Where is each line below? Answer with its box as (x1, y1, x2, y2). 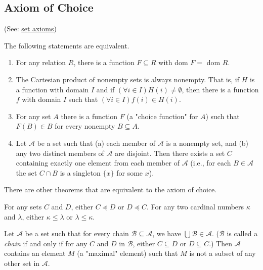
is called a (227, 228, 258, 239)
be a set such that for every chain (25, 228, 129, 239)
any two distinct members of (16, 147, 104, 158)
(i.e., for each (190, 157, 231, 168)
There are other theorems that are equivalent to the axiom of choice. (4, 184, 217, 195)
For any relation (16, 57, 66, 68)
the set (16, 167, 37, 178)
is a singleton (60, 167, 101, 178)
